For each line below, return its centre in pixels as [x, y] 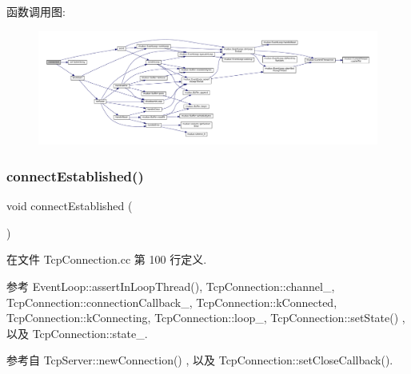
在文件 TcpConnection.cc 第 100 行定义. [107, 259]
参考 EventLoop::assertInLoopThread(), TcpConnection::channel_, [171, 286]
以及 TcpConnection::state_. [77, 333]
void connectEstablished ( [70, 206]
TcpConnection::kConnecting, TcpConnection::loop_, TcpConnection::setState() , [206, 318]
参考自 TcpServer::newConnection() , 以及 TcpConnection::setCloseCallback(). [200, 360]
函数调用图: [36, 11]
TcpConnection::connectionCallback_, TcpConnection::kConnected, [172, 302]
